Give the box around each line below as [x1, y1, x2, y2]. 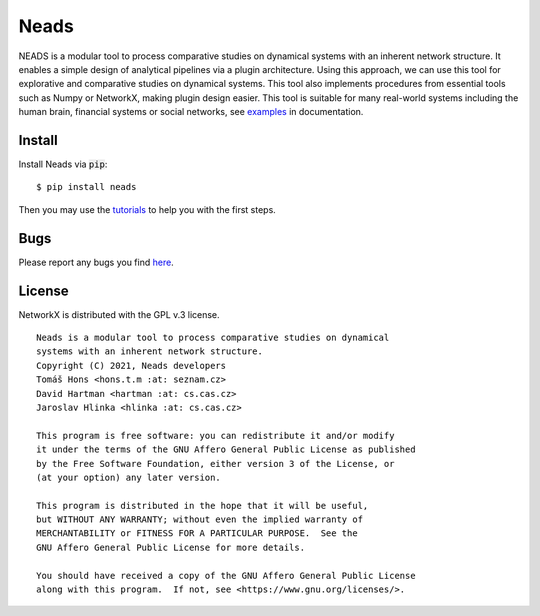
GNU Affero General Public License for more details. [36, 541, 305, 553]
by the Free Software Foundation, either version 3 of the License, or [36, 458, 395, 469]
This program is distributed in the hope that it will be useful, [36, 500, 369, 511]
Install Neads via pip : [18, 158, 108, 170]
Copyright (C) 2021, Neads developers [36, 360, 227, 371]
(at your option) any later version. [36, 471, 222, 483]
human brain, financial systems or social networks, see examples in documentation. [18, 106, 364, 118]
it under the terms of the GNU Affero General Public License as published [36, 444, 416, 455]
